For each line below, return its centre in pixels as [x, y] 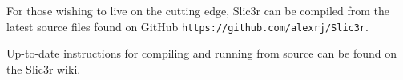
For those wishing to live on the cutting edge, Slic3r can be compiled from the [198, 10]
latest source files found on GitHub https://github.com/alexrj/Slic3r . [187, 26]
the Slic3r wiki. [44, 68]
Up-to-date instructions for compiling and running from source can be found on [201, 53]
